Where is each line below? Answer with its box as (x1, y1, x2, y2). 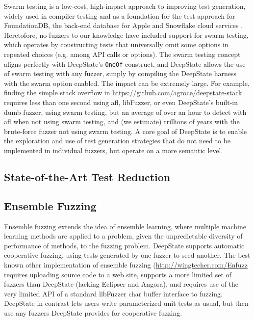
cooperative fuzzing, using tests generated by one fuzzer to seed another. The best (4, 250, 251, 260)
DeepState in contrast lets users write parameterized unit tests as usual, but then (4, 298, 249, 308)
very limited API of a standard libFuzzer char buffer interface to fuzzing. (4, 288, 223, 298)
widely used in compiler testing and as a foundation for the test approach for (4, 10, 235, 21)
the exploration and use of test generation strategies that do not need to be (4, 135, 231, 146)
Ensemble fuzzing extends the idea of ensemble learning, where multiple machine (4, 221, 246, 231)
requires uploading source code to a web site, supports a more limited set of (4, 269, 231, 279)
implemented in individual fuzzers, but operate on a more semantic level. (4, 145, 223, 155)
